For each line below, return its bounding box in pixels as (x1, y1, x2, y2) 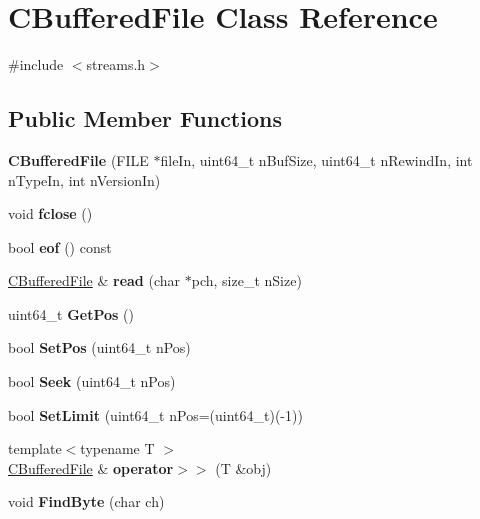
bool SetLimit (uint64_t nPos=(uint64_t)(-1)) (8, 404, 303, 425)
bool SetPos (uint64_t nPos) (8, 337, 191, 358)
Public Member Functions (8, 103, 282, 134)
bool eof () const (8, 236, 112, 257)
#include (8, 54, 64, 75)
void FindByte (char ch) (8, 491, 165, 512)
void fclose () (8, 203, 93, 224)
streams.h (86, 54, 146, 75)
